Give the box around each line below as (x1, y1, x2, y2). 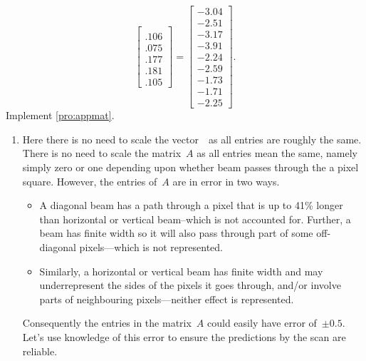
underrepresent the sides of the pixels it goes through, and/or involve (39, 278, 341, 293)
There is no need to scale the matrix (22, 146, 182, 161)
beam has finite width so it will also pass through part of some (39, 225, 313, 240)
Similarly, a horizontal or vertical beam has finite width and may (39, 263, 323, 278)
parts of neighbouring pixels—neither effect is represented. (39, 291, 294, 306)
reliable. (22, 343, 58, 358)
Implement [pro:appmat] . (6, 108, 115, 123)
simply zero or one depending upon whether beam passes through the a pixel (22, 160, 359, 175)
